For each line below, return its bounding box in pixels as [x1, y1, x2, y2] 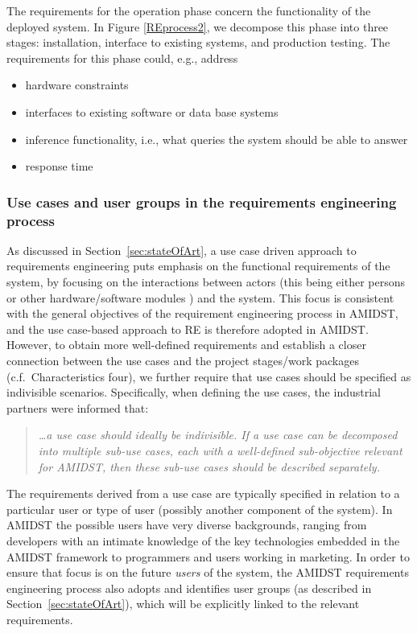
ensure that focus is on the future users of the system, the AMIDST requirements [6, 564, 409, 581]
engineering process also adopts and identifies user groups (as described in [6, 579, 372, 596]
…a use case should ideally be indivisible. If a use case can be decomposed [38, 426, 398, 443]
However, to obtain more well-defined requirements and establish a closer [6, 336, 366, 353]
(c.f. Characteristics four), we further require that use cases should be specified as [6, 368, 411, 384]
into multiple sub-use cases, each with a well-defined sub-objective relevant [38, 442, 403, 459]
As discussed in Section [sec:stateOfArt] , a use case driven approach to [6, 241, 357, 258]
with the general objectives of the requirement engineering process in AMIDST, [6, 305, 398, 322]
